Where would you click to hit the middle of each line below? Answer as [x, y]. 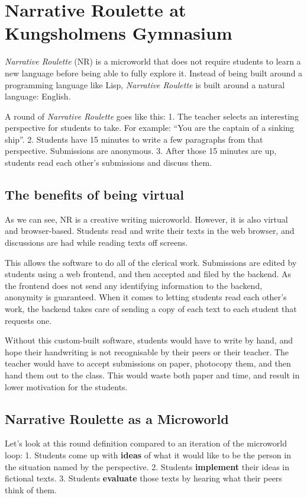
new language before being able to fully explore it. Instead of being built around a [154, 73]
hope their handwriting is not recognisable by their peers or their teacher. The [147, 351]
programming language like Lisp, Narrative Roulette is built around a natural [145, 84]
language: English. [38, 96]
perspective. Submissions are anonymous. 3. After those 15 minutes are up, [141, 151]
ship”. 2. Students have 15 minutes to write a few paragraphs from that [134, 139]
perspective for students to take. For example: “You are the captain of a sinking [150, 128]
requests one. [28, 320]
